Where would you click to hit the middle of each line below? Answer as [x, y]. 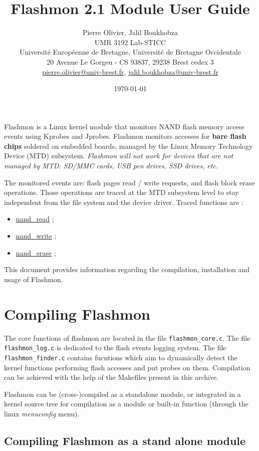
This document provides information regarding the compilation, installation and [127, 269]
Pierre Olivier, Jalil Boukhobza [130, 32]
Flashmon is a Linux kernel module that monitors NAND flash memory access [124, 126]
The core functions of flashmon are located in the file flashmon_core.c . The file [127, 337]
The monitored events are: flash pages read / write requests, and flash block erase [129, 182]
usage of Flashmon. [34, 279]
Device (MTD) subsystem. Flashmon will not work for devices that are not [119, 156]
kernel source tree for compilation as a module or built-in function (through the [126, 404]
